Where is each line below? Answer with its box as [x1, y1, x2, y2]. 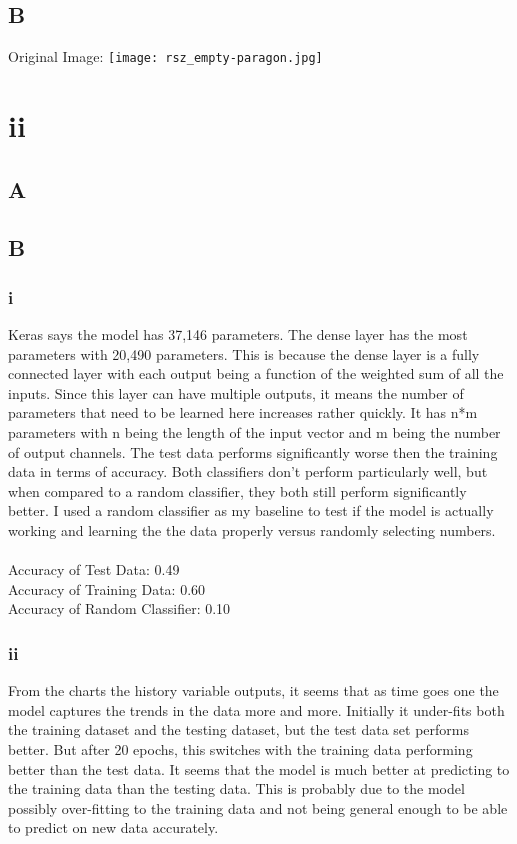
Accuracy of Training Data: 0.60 [8, 578, 206, 599]
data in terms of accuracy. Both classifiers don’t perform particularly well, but [8, 461, 488, 482]
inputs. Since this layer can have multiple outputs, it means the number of [8, 382, 464, 403]
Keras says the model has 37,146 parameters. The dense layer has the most [8, 324, 468, 345]
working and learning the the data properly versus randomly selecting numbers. [8, 519, 496, 540]
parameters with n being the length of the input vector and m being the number [8, 421, 501, 442]
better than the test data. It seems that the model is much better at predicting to [8, 758, 510, 779]
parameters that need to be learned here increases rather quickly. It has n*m [8, 402, 478, 423]
